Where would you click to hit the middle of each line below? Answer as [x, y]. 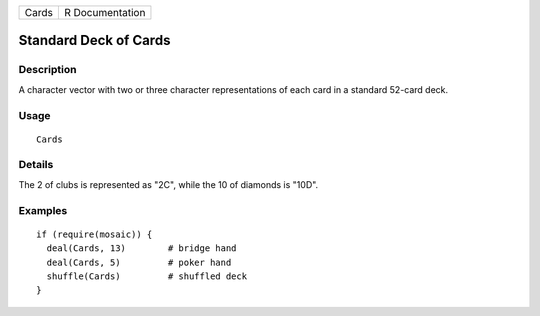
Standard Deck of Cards [94, 40]
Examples [43, 210]
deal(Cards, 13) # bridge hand [141, 248]
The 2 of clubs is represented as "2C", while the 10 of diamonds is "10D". [168, 184]
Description [47, 70]
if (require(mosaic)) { [94, 234]
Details [36, 165]
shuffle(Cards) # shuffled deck [147, 276]
